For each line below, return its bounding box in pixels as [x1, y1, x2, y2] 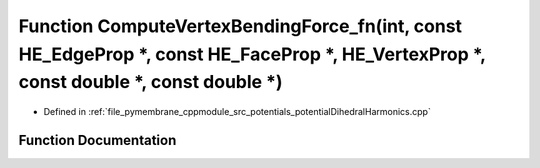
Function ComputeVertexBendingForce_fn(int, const [18, 15, 463, 37]
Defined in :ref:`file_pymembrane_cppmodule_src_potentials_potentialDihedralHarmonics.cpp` [43, 106, 432, 118]
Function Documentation [18, 131, 177, 149]
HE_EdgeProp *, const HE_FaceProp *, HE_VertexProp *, [18, 43, 486, 65]
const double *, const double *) [18, 71, 284, 94]
